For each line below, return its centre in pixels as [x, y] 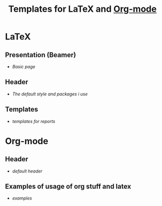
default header [27, 171]
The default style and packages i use [50, 94]
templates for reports [34, 121]
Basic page [24, 67]
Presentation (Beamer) [40, 55]
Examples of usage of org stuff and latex [68, 187]
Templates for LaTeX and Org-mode [82, 9]
